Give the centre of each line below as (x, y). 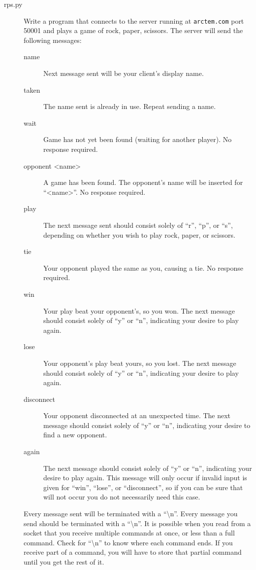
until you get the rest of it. (64, 562)
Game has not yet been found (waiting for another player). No (138, 139)
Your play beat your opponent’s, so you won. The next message (139, 310)
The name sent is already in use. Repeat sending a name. (130, 106)
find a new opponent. (75, 435)
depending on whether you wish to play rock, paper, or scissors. (139, 234)
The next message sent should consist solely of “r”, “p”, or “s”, (138, 225)
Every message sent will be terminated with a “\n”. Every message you (131, 514)
